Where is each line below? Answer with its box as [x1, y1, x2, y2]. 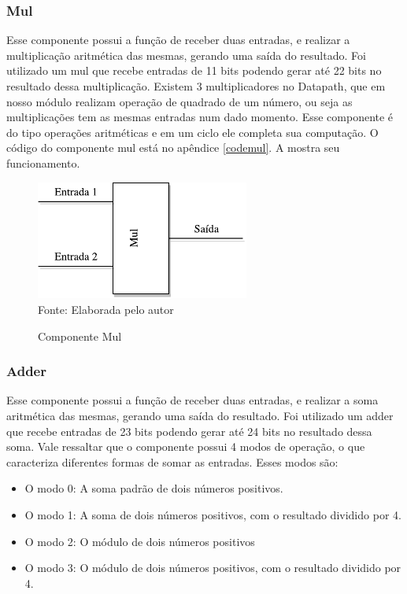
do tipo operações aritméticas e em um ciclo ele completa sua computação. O [6, 124, 379, 140]
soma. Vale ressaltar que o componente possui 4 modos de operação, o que [6, 438, 365, 455]
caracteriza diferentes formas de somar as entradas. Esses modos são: [6, 453, 339, 470]
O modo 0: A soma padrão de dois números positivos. [24, 480, 283, 496]
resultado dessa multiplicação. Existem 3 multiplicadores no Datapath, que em [6, 78, 386, 94]
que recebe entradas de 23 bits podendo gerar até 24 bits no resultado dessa [6, 422, 372, 439]
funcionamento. [6, 154, 80, 171]
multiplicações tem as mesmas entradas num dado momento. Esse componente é [6, 109, 394, 125]
